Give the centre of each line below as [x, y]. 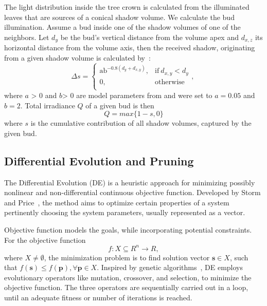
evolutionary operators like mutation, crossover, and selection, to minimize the [128, 277]
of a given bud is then [120, 105]
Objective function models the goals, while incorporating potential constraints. [128, 229]
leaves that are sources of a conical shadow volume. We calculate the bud [119, 17]
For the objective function [45, 240]
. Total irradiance [48, 105]
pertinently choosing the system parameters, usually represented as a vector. [125, 212]
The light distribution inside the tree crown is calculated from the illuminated [127, 7]
